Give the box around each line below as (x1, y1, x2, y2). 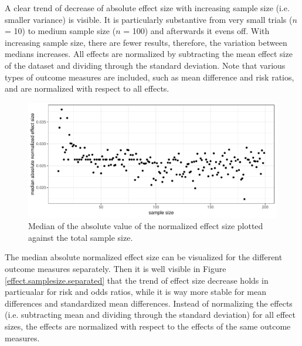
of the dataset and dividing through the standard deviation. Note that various (5, 59, 286, 71)
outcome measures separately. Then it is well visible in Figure (5, 262, 226, 274)
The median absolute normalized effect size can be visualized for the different (5, 251, 283, 263)
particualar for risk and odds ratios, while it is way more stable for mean (5, 285, 266, 298)
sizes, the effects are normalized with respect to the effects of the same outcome (5, 320, 291, 332)
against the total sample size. (28, 231, 133, 243)
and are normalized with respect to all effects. (5, 82, 169, 95)
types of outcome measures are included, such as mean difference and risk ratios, (5, 70, 294, 83)
